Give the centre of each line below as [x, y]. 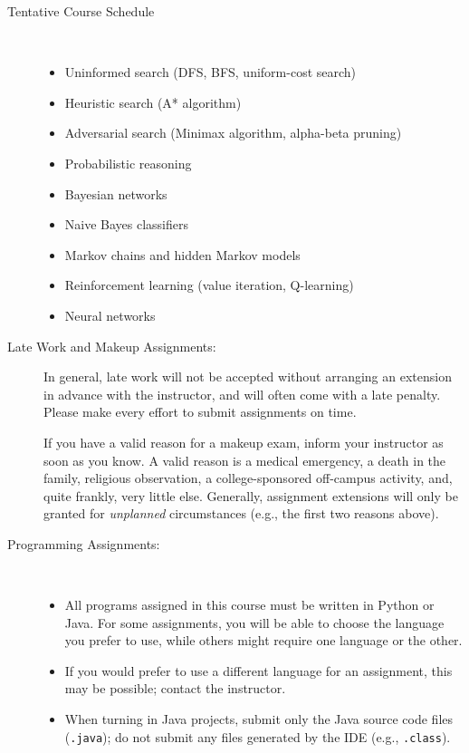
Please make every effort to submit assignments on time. [200, 412]
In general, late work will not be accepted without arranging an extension [248, 376]
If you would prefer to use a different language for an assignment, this [258, 670]
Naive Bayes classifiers [127, 224]
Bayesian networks [116, 193]
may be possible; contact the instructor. [175, 688]
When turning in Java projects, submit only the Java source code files [258, 719]
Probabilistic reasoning [128, 163]
